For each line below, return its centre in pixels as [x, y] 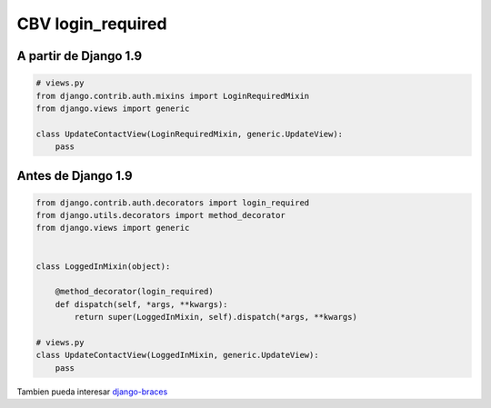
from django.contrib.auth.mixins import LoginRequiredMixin [173, 96]
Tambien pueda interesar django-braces [92, 392]
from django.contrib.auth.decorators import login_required [173, 203]
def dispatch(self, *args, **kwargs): [141, 304]
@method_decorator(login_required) [134, 292]
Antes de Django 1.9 [75, 176]
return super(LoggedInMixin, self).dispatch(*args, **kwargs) [216, 317]
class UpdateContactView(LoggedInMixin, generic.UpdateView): [177, 355]
